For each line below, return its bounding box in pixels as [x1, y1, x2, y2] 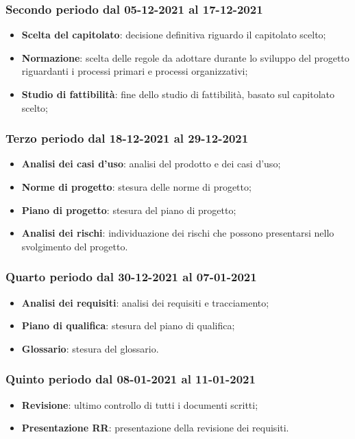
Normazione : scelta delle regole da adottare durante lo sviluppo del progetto [21, 50, 350, 64]
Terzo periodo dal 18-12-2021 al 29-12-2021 [5, 130, 249, 147]
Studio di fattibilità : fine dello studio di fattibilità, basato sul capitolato [21, 87, 335, 101]
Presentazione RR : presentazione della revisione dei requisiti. [21, 420, 289, 435]
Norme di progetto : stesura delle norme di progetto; [21, 180, 252, 193]
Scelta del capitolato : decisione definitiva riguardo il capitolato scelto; [21, 27, 326, 42]
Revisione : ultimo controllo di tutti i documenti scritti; [21, 397, 258, 412]
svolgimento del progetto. [21, 239, 128, 253]
